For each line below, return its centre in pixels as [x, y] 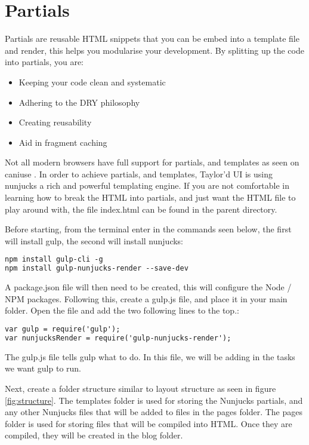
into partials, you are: [44, 62]
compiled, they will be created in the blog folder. [94, 435]
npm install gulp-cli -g [54, 260]
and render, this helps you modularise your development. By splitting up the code [154, 50]
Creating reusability [55, 122]
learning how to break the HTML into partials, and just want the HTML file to [150, 197]
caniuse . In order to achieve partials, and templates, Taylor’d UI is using [139, 174]
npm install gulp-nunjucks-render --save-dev [97, 268]
